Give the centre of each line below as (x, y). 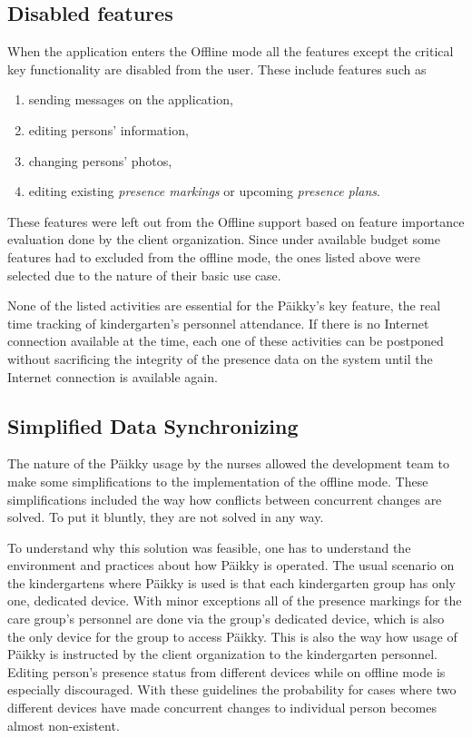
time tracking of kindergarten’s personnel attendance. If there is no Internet (218, 323)
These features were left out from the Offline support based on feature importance (236, 221)
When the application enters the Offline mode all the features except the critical (231, 51)
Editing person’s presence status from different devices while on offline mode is (226, 671)
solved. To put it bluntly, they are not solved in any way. (166, 517)
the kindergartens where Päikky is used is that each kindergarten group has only (231, 582)
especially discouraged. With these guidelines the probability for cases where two (232, 689)
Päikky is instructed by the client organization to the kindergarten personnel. (222, 654)
